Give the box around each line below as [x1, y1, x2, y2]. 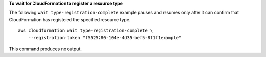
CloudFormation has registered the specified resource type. [9, 16, 131, 22]
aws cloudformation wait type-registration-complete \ [18, 28, 153, 34]
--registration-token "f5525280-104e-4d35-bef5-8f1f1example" [28, 35, 182, 40]
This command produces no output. [9, 46, 82, 52]
